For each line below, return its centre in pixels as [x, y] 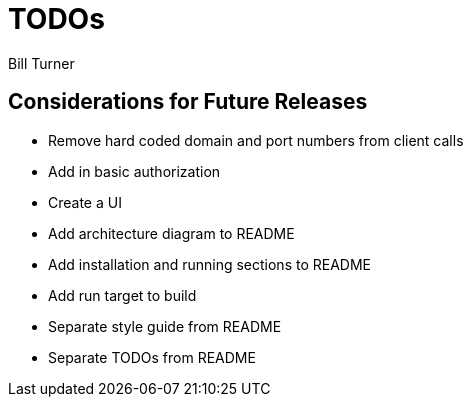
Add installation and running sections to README [209, 264]
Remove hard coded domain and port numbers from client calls [256, 140]
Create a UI [85, 202]
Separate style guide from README [165, 326]
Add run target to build [122, 295]
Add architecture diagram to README [171, 233]
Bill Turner [41, 63]
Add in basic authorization [134, 171]
